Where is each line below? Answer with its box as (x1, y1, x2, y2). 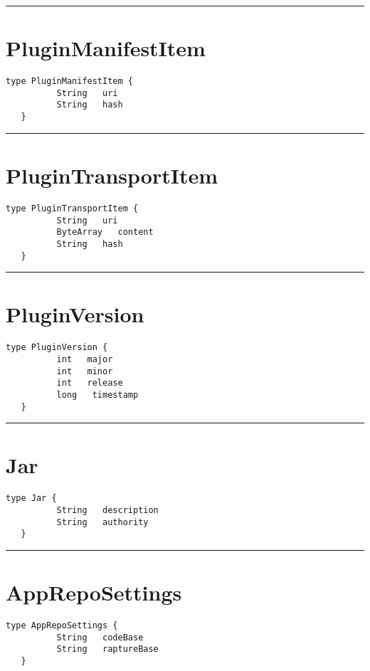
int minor (56, 366, 113, 376)
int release (56, 378, 123, 389)
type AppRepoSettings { (6, 620, 118, 631)
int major (56, 354, 113, 364)
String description (56, 505, 159, 515)
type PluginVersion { (6, 342, 108, 353)
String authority (56, 517, 149, 527)
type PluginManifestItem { (6, 76, 133, 87)
